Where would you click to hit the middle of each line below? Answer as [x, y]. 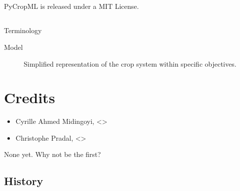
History [24, 181]
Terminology [23, 30]
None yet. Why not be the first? [53, 154]
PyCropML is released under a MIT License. [72, 6]
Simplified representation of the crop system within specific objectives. [130, 63]
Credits [30, 97]
